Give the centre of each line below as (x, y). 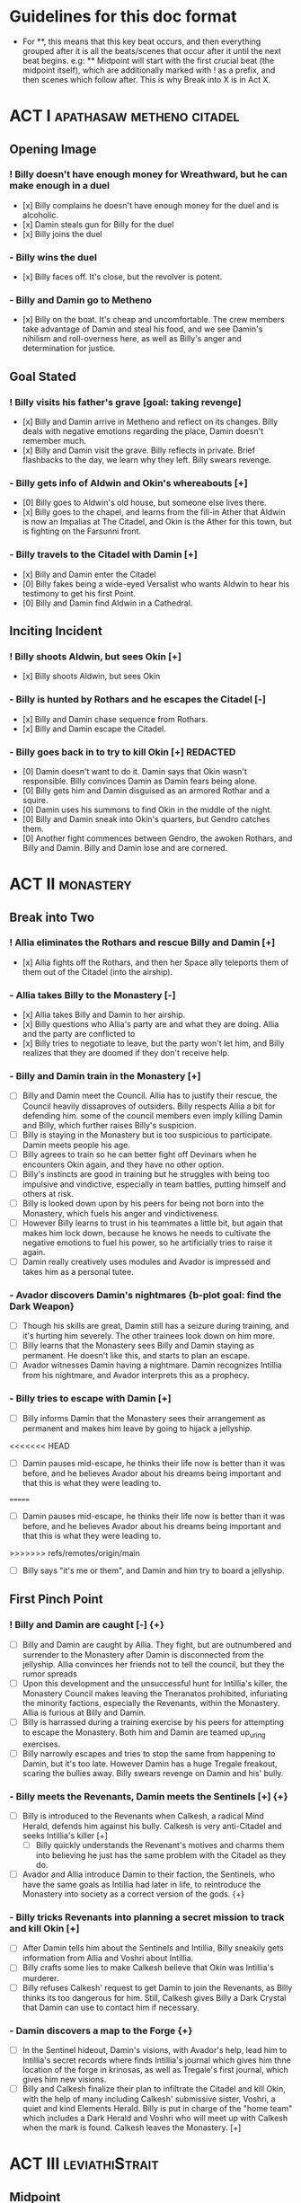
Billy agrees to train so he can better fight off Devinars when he (140, 1154)
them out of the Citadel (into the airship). (97, 971)
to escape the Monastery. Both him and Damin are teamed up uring (144, 1733)
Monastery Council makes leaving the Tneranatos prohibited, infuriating (155, 1693)
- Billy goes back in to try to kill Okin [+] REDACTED (123, 752)
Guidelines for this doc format (123, 17)
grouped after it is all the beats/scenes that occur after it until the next (151, 50)
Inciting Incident (56, 631)
